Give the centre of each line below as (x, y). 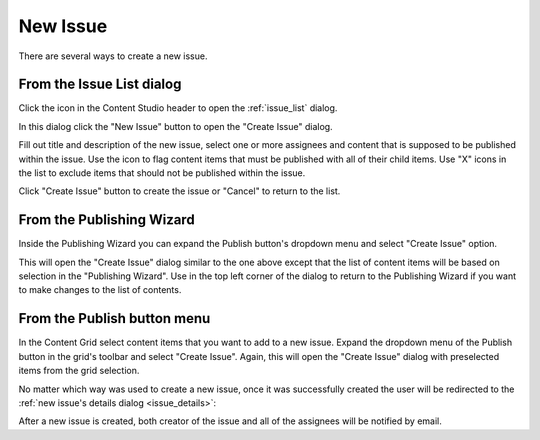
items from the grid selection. (79, 371)
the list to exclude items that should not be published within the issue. (162, 173)
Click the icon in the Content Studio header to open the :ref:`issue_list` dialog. (178, 108)
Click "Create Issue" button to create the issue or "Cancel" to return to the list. (179, 191)
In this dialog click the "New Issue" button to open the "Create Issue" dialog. (176, 126)
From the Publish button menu (114, 318)
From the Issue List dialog (100, 84)
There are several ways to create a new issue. (113, 56)
